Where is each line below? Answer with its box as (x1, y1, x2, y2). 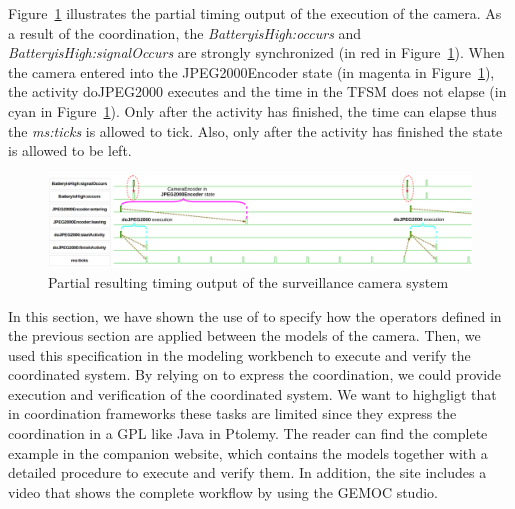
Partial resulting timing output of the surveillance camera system (48, 271, 449, 292)
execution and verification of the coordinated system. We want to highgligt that (8, 383, 497, 404)
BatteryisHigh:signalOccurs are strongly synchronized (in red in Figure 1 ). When (8, 42, 505, 63)
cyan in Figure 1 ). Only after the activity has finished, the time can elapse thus (8, 100, 497, 121)
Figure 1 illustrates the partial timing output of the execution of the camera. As (8, 3, 502, 23)
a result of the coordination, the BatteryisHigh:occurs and (8, 22, 362, 43)
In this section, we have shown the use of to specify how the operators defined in (8, 305, 502, 326)
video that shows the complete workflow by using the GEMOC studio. (8, 481, 438, 502)
